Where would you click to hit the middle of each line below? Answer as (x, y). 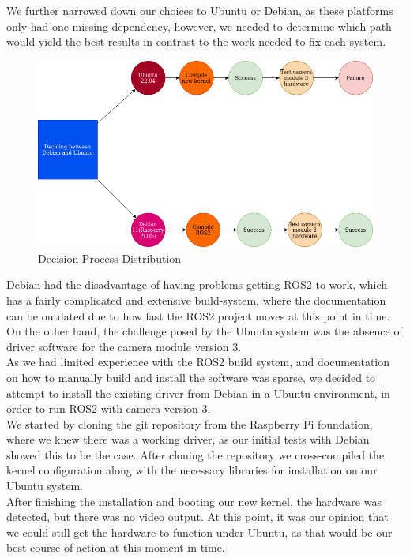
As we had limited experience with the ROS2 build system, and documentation (198, 362)
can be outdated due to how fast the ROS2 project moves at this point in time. (198, 315)
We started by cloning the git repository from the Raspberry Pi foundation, (190, 423)
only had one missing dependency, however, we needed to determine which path (199, 26)
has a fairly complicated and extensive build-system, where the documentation (196, 300)
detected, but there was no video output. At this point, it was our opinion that (197, 517)
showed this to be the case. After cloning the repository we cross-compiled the (196, 454)
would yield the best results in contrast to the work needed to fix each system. (196, 41)
